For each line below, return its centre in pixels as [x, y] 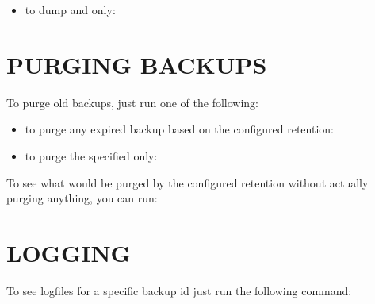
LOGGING [69, 252]
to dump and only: [70, 10]
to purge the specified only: [91, 155]
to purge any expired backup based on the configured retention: [179, 129]
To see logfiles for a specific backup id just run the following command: [179, 290]
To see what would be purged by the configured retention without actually [187, 182]
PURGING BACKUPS [137, 64]
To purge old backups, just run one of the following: [132, 102]
